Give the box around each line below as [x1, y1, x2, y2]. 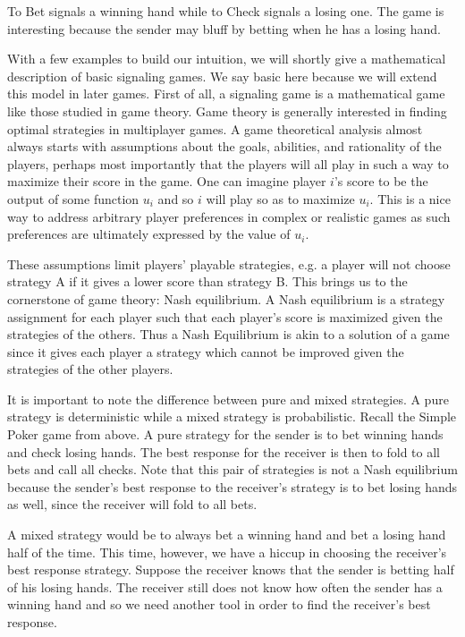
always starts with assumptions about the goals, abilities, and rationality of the [7, 137, 442, 156]
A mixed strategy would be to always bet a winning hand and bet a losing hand [7, 525, 446, 544]
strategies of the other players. [7, 360, 173, 378]
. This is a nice [369, 189, 451, 208]
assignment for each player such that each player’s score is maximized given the [7, 307, 443, 326]
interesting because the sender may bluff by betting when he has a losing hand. [7, 19, 442, 38]
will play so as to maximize [206, 189, 355, 208]
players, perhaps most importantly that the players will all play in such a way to [7, 154, 449, 173]
